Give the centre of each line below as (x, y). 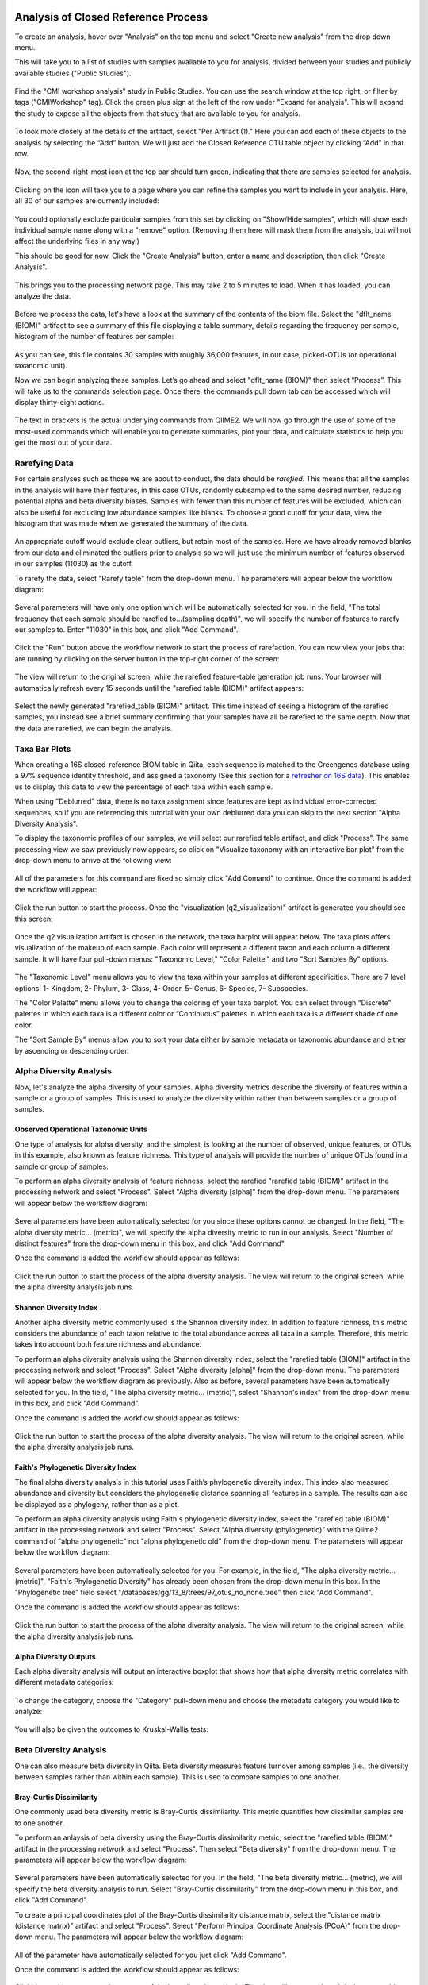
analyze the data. (43, 296)
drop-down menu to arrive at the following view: (93, 861)
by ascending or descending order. (72, 1050)
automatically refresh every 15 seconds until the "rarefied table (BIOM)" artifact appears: (159, 688)
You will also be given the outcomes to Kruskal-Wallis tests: (112, 1729)
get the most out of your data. (63, 443)
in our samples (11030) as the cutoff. (74, 564)
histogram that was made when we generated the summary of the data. (132, 523)
